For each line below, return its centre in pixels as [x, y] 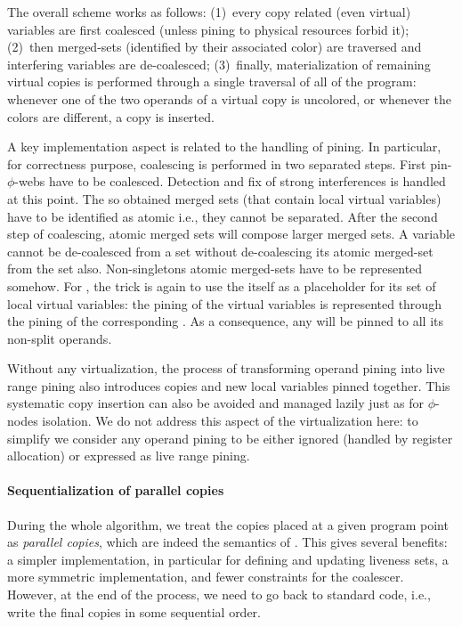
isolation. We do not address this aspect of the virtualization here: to [230, 421]
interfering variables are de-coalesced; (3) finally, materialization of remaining [219, 64]
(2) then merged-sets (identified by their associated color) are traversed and [215, 47]
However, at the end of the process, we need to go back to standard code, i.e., [219, 594]
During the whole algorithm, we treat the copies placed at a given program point [228, 524]
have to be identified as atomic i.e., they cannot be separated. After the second [223, 216]
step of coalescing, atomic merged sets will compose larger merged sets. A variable [231, 234]
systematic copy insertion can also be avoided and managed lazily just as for [215, 403]
